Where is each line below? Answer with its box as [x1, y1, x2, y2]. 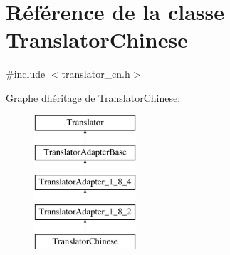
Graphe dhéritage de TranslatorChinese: [6, 90, 181, 105]
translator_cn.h [61, 66, 130, 81]
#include [6, 66, 46, 81]
